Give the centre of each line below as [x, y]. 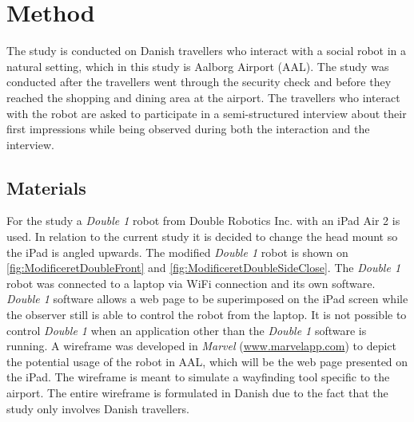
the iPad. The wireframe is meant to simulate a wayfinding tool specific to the [198, 377]
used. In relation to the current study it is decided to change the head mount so [202, 237]
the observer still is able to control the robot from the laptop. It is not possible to [207, 315]
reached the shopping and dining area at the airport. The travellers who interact [203, 97]
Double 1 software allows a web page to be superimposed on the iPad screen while [207, 299]
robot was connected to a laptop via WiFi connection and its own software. [191, 283]
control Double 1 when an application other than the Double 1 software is [187, 330]
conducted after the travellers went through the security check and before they [199, 82]
